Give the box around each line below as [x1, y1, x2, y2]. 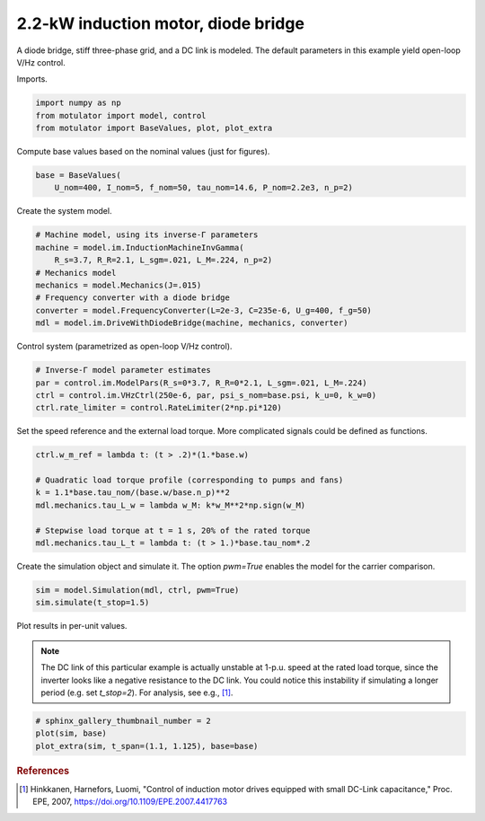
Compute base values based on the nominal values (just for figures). [16, 146, 270, 157]
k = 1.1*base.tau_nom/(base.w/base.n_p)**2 [35, 488, 231, 498]
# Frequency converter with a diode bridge [35, 293, 231, 303]
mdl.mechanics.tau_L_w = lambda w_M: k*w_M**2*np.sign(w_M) [35, 499, 306, 510]
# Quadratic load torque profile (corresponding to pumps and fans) [35, 475, 344, 485]
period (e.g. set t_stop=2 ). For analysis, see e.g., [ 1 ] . [40, 687, 234, 698]
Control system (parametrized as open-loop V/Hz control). [16, 341, 233, 352]
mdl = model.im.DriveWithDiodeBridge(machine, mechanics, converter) [35, 318, 348, 328]
